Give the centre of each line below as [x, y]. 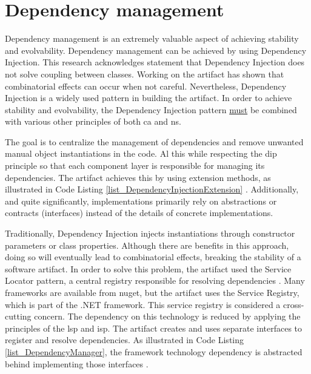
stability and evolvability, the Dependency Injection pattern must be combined [151, 109]
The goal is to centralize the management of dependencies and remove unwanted [154, 141]
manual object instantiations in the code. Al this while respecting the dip [141, 153]
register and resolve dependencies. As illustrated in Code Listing [125, 340]
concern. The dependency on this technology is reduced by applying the [167, 316]
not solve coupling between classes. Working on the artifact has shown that [145, 74]
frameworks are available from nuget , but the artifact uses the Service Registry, [152, 292]
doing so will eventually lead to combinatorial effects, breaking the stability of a [153, 257]
